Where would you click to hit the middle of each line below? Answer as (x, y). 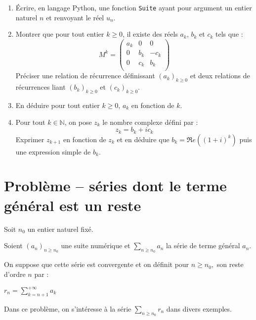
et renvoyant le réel (75, 17)
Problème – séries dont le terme (115, 186)
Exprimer (30, 139)
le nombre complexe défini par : (150, 122)
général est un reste (73, 205)
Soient (13, 245)
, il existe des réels (150, 34)
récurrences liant (41, 87)
